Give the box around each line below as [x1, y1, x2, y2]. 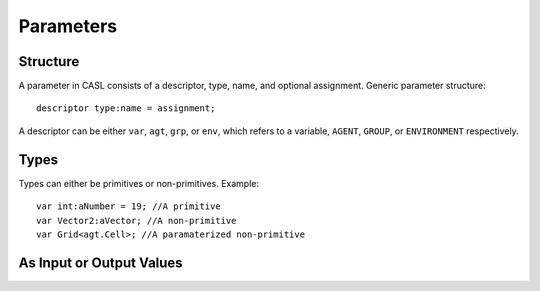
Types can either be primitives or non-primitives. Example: [18, 177, 260, 189]
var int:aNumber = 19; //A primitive [36, 201, 222, 212]
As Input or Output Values [18, 254, 184, 271]
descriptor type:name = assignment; [36, 103, 216, 114]
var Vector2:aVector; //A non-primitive [36, 215, 237, 226]
